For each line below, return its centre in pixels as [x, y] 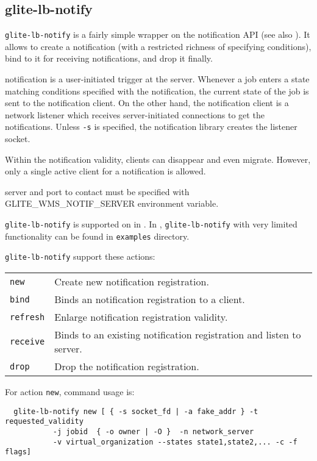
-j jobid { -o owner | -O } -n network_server [153, 431]
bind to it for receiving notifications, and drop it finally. [109, 58]
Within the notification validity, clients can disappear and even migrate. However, [158, 159]
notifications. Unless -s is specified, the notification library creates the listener [151, 127]
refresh [27, 317]
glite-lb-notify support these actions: [80, 256]
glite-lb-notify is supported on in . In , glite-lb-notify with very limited [151, 224]
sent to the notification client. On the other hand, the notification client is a [147, 103]
